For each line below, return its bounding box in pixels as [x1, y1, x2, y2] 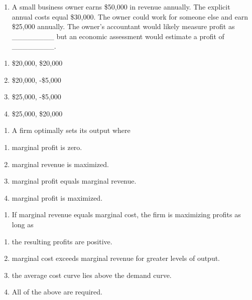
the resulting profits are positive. [12, 236, 112, 246]
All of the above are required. [12, 286, 102, 297]
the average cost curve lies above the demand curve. [12, 269, 172, 280]
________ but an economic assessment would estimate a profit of [12, 31, 224, 41]
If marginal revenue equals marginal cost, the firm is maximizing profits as [12, 209, 241, 220]
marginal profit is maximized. [12, 192, 103, 203]
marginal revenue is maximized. [12, 159, 109, 169]
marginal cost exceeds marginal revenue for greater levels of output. [12, 253, 220, 263]
